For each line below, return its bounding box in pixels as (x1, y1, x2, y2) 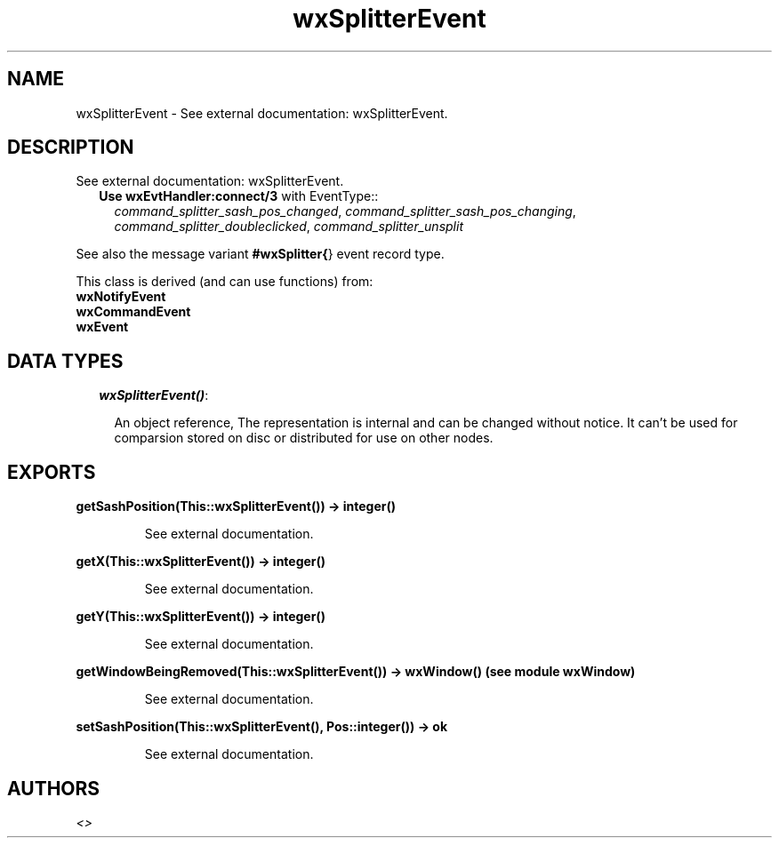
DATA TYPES (7, 349, 124, 372)
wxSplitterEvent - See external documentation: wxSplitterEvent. (76, 105, 448, 121)
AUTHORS (7, 777, 100, 800)
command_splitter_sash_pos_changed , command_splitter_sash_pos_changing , (114, 203, 576, 219)
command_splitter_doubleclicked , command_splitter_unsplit (114, 219, 463, 235)
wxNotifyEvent (76, 289, 166, 305)
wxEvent (76, 319, 129, 335)
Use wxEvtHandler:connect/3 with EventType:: (99, 188, 379, 204)
